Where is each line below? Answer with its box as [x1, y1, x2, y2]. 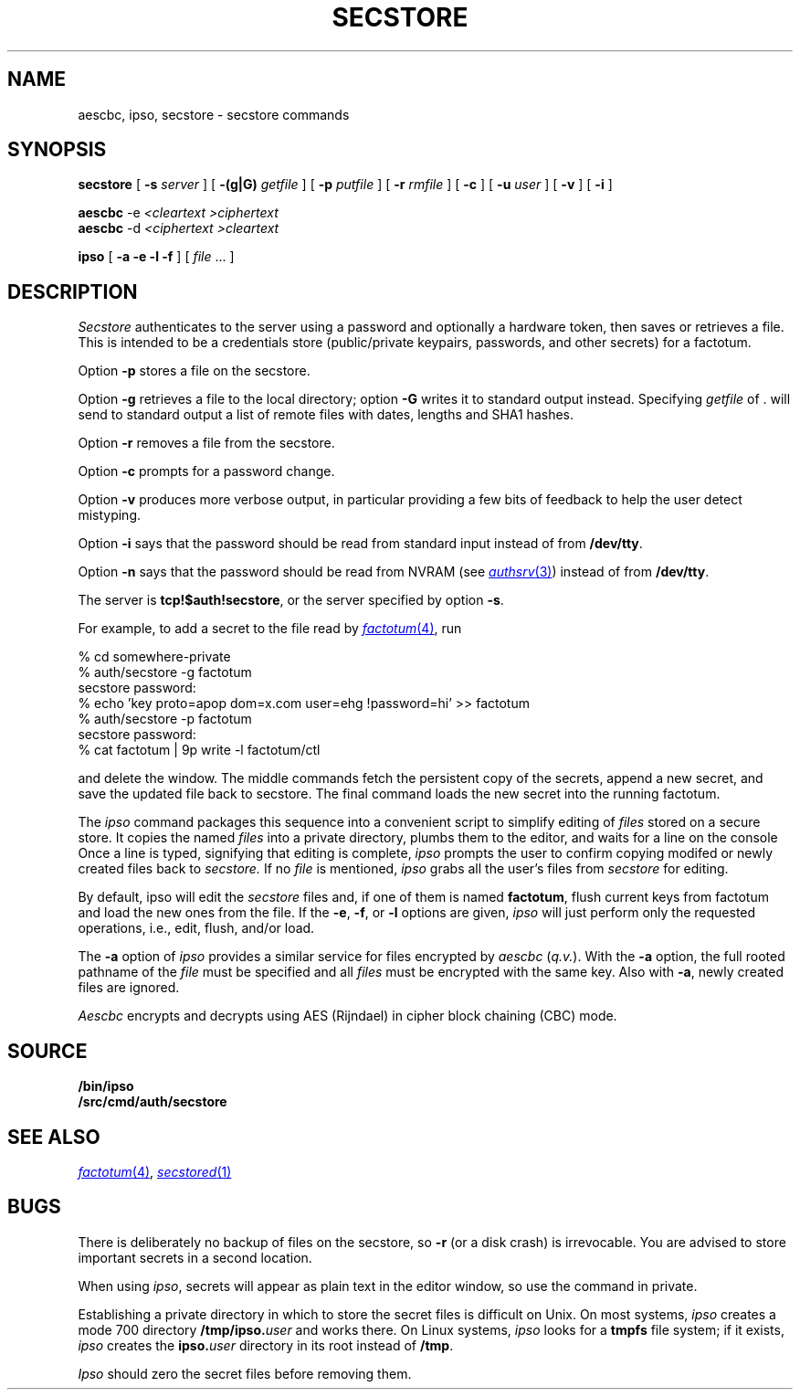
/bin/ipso [78, 1078, 134, 1095]
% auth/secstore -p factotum [78, 711, 252, 727]
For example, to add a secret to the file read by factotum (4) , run [78, 620, 462, 637]
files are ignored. [78, 979, 180, 996]
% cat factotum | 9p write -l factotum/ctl [78, 742, 321, 758]
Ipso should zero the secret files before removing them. [78, 1365, 412, 1381]
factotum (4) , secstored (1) [78, 1163, 232, 1180]
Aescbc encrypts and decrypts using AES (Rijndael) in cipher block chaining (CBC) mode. [78, 1008, 617, 1024]
